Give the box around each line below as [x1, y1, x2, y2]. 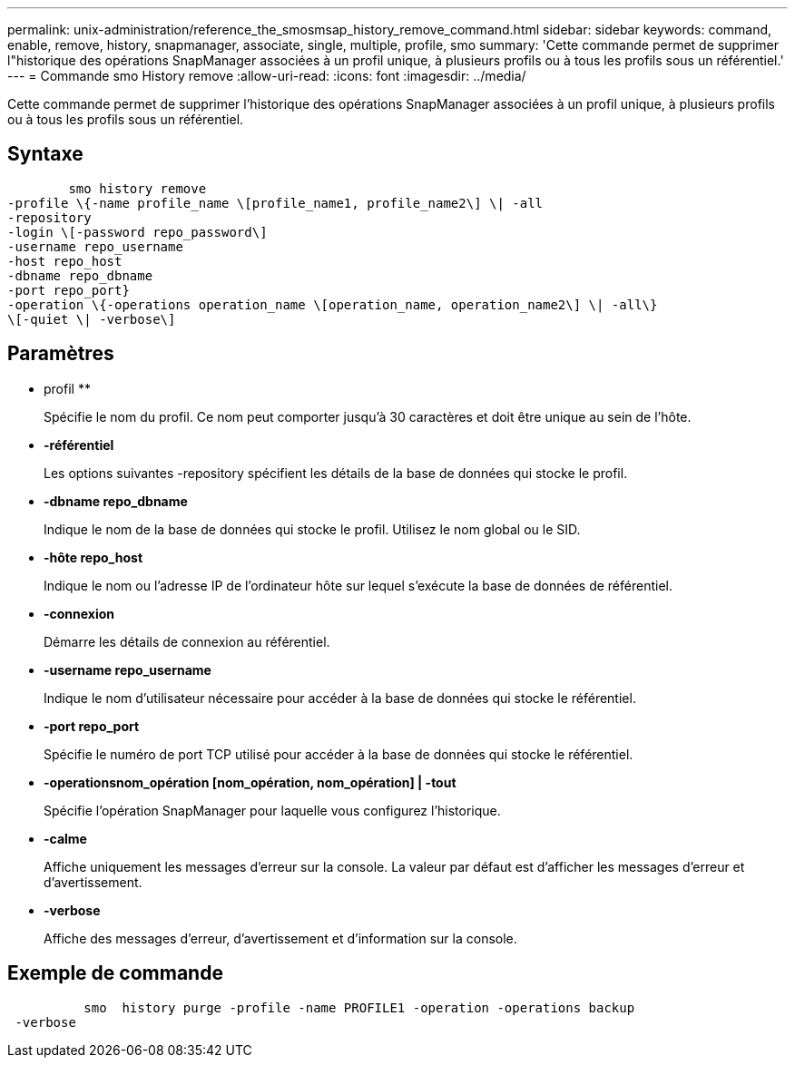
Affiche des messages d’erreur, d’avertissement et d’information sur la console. [44, 930, 517, 946]
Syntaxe [7, 142, 83, 166]
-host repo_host [7, 253, 123, 269]
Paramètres [7, 342, 114, 366]
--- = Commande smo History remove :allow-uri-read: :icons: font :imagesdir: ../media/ [7, 68, 526, 83]
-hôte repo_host [44, 549, 143, 565]
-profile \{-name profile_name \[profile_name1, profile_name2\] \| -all [7, 195, 544, 210]
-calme [44, 830, 87, 846]
